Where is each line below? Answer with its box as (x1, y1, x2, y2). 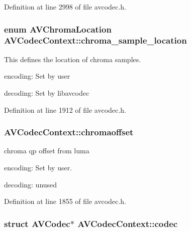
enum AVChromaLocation (4, 23, 112, 35)
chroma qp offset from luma (4, 145, 89, 156)
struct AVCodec (4, 217, 70, 229)
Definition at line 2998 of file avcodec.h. (4, 2, 126, 12)
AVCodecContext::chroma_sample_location (4, 34, 187, 47)
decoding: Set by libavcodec (4, 87, 89, 98)
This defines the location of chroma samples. (4, 54, 141, 64)
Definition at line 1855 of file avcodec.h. (4, 196, 126, 206)
